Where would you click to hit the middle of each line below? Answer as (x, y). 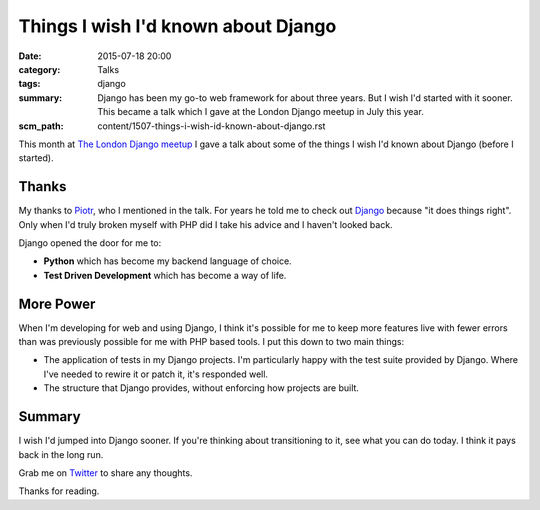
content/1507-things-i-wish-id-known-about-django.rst (211, 126)
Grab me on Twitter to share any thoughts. (105, 472)
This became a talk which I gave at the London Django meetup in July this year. (260, 112)
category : (39, 69)
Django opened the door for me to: (90, 242)
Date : (30, 56)
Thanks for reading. (59, 491)
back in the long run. (61, 454)
